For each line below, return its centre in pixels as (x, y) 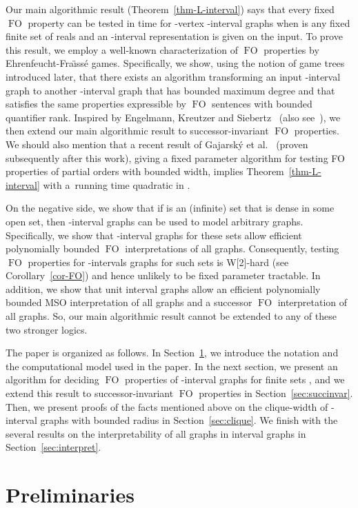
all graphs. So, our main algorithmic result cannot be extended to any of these (171, 316)
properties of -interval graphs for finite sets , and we (235, 379)
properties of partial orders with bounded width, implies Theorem (145, 171)
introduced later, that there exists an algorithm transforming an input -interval (173, 76)
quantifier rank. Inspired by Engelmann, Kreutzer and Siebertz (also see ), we (173, 117)
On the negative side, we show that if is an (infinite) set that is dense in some (170, 208)
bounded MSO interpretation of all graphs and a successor (129, 302)
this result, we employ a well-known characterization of (122, 49)
